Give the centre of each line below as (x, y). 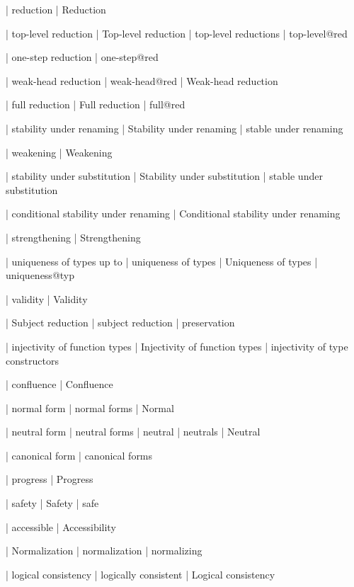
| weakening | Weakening (59, 152)
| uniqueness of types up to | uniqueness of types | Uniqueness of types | (162, 261)
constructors (32, 360)
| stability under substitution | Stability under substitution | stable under (164, 176)
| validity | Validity (47, 298)
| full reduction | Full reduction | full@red (96, 104)
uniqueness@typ (40, 275)
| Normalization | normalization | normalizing (104, 551)
